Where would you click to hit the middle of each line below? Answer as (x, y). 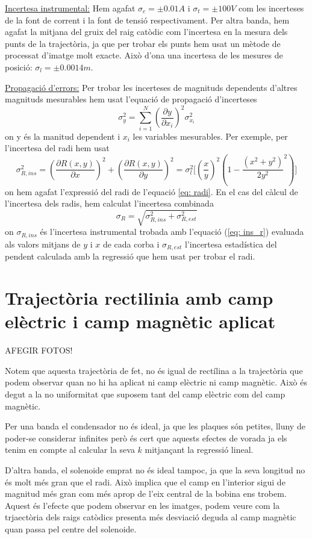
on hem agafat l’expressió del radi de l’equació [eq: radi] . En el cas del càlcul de (151, 191)
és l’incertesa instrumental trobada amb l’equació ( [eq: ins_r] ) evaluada (172, 232)
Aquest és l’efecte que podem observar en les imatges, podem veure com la (142, 505)
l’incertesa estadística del (231, 244)
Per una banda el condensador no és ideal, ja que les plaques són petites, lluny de (155, 426)
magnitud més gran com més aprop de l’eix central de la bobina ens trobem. (146, 494)
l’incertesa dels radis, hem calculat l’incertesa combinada (109, 203)
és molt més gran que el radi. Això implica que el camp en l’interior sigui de (145, 481)
